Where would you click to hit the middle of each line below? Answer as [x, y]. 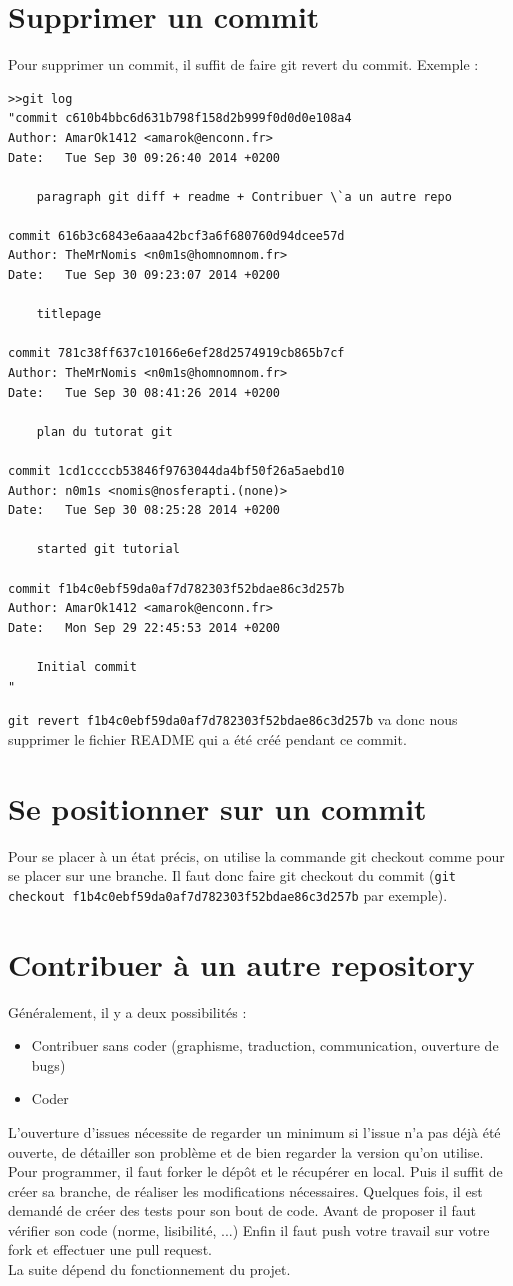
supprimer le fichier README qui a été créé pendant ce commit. [207, 738]
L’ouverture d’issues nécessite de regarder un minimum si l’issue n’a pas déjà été [254, 1131]
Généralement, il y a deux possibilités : [127, 1011]
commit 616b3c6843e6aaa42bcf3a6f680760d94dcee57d [176, 235]
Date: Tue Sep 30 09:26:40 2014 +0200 [144, 157]
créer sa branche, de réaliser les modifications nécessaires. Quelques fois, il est [245, 1190]
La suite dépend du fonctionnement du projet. [149, 1269]
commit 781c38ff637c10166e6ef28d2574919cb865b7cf [176, 353]
